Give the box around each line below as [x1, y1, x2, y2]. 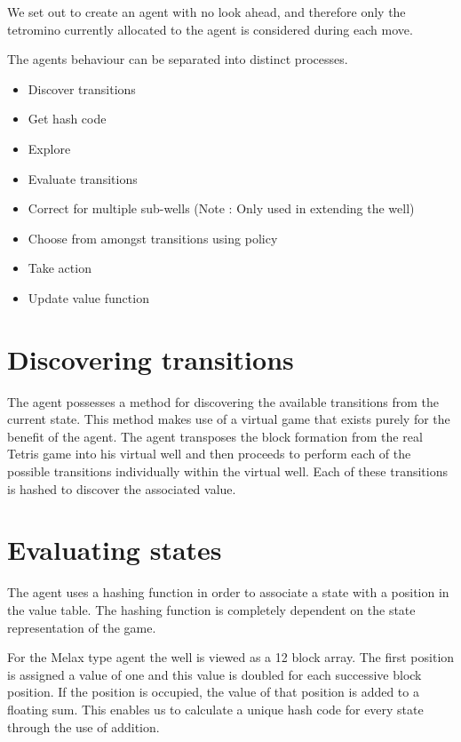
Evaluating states [7, 531, 222, 568]
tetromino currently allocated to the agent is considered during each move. [7, 20, 413, 38]
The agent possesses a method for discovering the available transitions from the [7, 392, 440, 411]
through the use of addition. [7, 717, 160, 736]
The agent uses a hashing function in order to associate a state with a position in [7, 583, 449, 602]
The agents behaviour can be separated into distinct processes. [7, 50, 348, 68]
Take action [28, 259, 91, 277]
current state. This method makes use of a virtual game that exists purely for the [7, 410, 450, 428]
